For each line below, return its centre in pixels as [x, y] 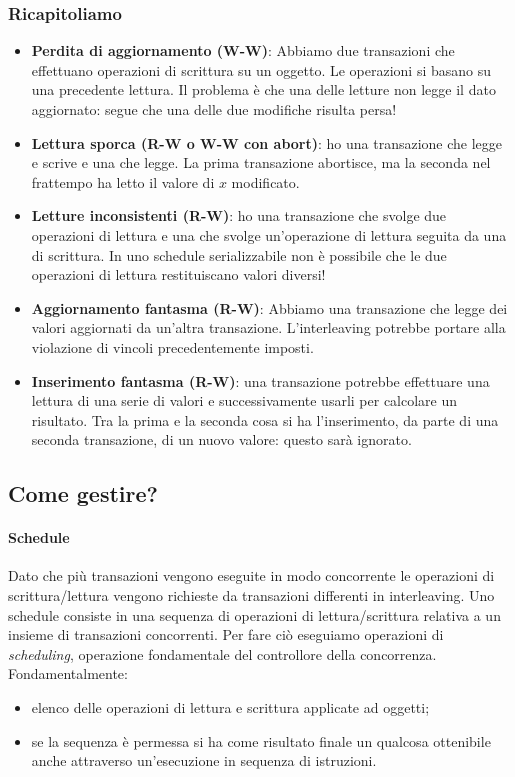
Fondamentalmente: [68, 673]
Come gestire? [83, 493]
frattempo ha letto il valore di [123, 181]
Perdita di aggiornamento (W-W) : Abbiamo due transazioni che [243, 50]
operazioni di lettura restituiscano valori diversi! [178, 274]
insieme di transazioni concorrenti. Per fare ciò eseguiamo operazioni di [226, 634]
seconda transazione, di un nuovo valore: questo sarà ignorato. [221, 439]
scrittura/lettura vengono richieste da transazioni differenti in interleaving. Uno [251, 595]
